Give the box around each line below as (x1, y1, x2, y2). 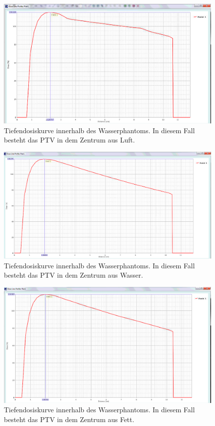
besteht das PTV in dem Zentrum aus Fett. (4, 414, 134, 424)
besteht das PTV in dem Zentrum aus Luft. (4, 135, 135, 145)
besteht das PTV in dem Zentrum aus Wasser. (4, 270, 143, 280)
